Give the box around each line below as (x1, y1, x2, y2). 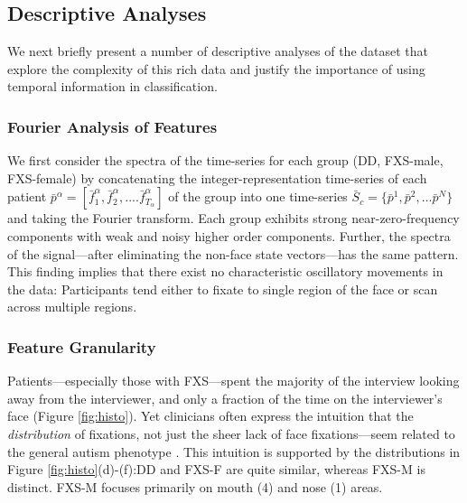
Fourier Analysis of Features (7, 115, 218, 137)
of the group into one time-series (168, 187, 348, 206)
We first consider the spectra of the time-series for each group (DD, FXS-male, (7, 151, 444, 170)
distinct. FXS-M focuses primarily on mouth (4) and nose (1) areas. (7, 477, 383, 496)
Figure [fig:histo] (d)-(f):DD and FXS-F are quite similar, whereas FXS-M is (7, 460, 425, 479)
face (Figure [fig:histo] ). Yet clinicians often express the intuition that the (7, 406, 414, 425)
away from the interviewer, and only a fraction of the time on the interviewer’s (7, 388, 443, 407)
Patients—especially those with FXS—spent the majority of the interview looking (7, 371, 460, 390)
